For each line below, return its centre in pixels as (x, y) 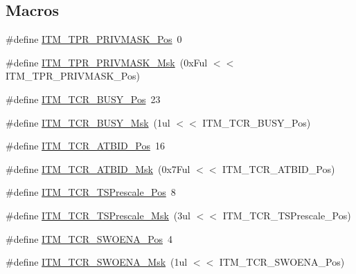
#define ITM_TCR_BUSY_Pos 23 (83, 99)
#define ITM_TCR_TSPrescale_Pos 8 (91, 192)
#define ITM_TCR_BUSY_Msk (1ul (88, 122)
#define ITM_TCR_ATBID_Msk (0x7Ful (98, 168)
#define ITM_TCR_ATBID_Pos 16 (85, 146)
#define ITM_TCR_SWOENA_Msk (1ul (97, 262)
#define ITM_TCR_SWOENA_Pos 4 (89, 238)
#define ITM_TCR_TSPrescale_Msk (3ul (98, 215)
